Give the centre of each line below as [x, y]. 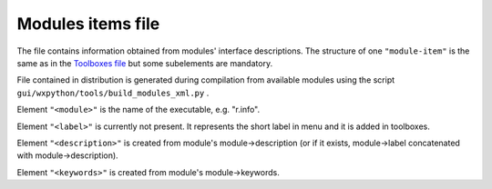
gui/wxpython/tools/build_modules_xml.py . [113, 93]
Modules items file [88, 24]
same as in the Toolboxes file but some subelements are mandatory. [145, 63]
